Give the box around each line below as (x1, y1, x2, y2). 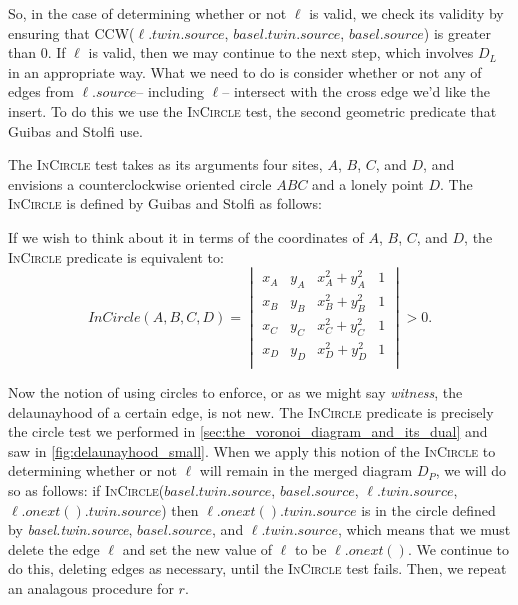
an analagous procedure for (8, 577, 174, 598)
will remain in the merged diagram (199, 460, 413, 481)
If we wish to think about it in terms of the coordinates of (8, 226, 364, 247)
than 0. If (8, 42, 66, 63)
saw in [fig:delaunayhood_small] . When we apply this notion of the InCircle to (8, 440, 496, 461)
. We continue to (407, 538, 510, 559)
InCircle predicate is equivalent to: (8, 246, 224, 267)
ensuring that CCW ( (8, 22, 135, 43)
